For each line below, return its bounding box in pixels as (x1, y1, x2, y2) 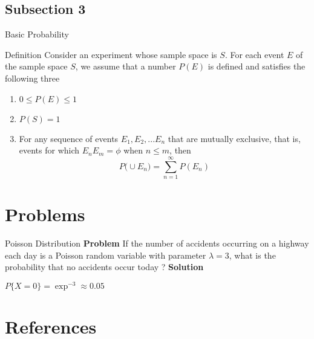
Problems (5, 202, 85, 227)
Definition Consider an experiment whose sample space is (5, 48, 217, 60)
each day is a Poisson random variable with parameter (5, 248, 206, 261)
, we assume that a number (75, 60, 176, 73)
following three (5, 71, 60, 84)
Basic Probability (5, 28, 69, 40)
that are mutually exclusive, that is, (168, 132, 301, 144)
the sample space (5, 60, 68, 73)
